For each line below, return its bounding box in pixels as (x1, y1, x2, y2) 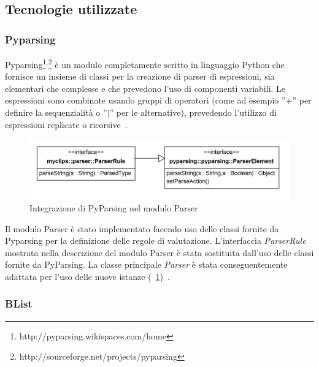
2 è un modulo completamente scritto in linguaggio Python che (48, 56, 285, 70)
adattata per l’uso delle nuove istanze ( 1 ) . (5, 270, 170, 282)
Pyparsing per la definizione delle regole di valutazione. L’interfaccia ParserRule (5, 234, 306, 247)
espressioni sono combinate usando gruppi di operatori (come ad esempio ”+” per (5, 94, 312, 107)
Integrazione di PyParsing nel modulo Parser (29, 201, 198, 214)
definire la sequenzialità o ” (5, 106, 107, 119)
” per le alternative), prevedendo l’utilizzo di (109, 106, 277, 119)
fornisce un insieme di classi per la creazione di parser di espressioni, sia (5, 70, 275, 83)
